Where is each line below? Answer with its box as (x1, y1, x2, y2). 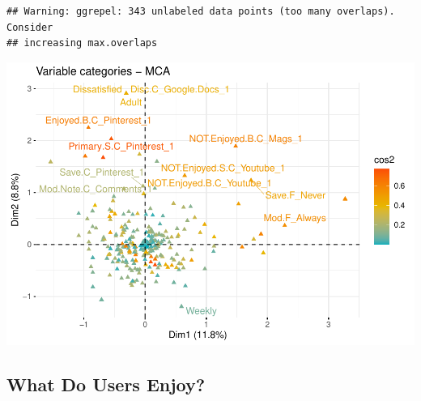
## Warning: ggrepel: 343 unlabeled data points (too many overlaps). (6, 6, 395, 17)
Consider (6, 21, 53, 33)
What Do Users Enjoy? (6, 371, 206, 396)
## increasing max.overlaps (6, 37, 158, 49)
